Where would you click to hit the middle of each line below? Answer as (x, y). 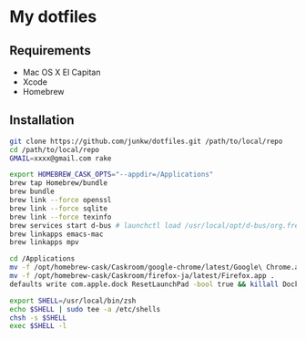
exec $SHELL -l (38, 326)
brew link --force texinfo (61, 217)
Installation (42, 120)
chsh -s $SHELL (38, 318)
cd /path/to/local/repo (55, 149)
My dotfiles (53, 17)
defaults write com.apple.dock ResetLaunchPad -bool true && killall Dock (154, 284)
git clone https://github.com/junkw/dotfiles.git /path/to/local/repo (146, 141)
